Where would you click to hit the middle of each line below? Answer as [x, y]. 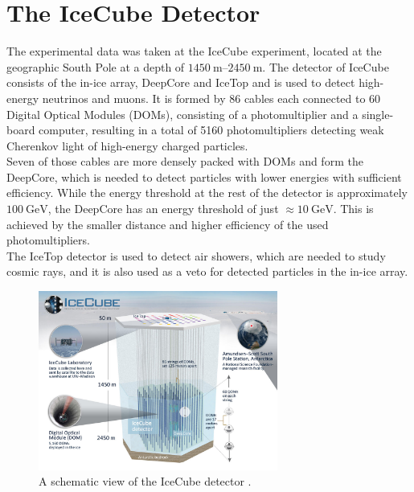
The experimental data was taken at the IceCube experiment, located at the [194, 51]
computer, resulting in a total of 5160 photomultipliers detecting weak [211, 130]
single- [378, 114]
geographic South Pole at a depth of [96, 66]
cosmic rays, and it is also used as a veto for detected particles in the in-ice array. [207, 271]
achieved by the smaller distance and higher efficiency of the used [168, 224]
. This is [353, 209]
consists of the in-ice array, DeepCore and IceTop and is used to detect [181, 82]
